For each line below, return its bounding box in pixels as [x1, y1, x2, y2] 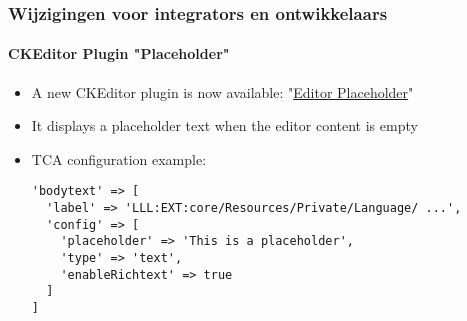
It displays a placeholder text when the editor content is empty [31, 115, 418, 136]
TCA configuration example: [31, 148, 207, 169]
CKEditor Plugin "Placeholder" [8, 43, 230, 64]
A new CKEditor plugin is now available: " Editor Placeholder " [31, 81, 414, 102]
